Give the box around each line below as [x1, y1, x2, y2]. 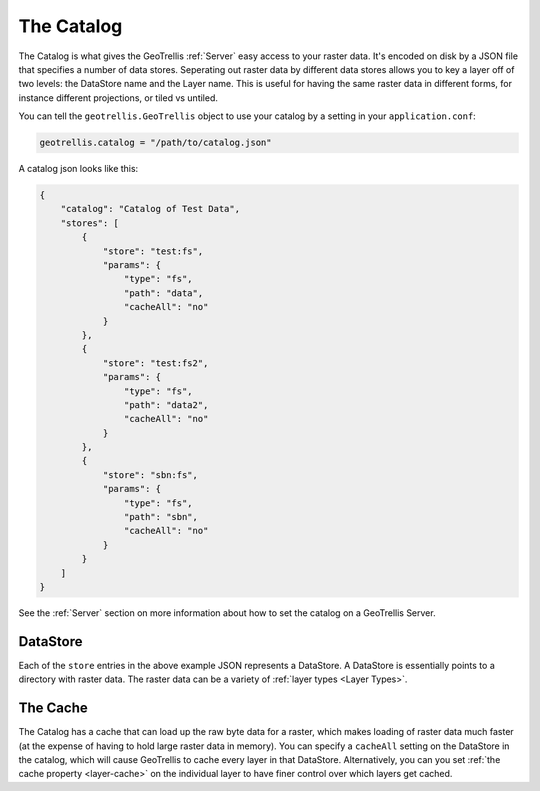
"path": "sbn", [123, 511, 199, 523]
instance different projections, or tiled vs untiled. [18, 91, 219, 104]
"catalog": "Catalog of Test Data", [60, 203, 240, 215]
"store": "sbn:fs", [102, 469, 199, 480]
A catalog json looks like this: [18, 163, 139, 175]
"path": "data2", [123, 399, 209, 410]
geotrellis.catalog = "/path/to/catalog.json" [39, 137, 272, 149]
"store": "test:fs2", [102, 357, 209, 369]
